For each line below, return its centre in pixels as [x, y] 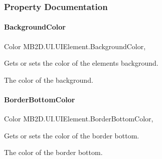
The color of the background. [49, 79]
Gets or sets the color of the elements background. [81, 63]
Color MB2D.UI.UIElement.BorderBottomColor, [79, 119]
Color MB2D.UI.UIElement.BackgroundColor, [75, 46]
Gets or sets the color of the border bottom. [72, 135]
